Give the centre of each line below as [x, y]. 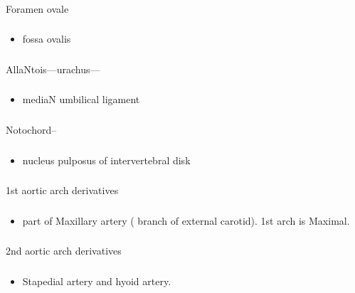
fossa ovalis [47, 39]
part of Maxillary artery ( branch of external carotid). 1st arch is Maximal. [186, 220]
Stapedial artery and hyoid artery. [97, 281]
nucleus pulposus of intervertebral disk [106, 160]
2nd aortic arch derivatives [64, 251]
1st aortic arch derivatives [62, 190]
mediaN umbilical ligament [81, 99]
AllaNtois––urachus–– [53, 69]
